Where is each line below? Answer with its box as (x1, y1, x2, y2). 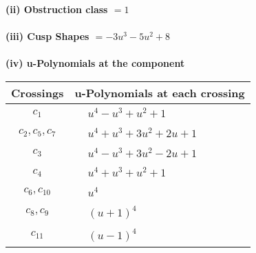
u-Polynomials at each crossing (74, 84, 245, 101)
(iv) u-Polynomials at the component (6, 56, 185, 70)
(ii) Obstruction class (6, 2, 108, 16)
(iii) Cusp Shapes (6, 29, 89, 43)
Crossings (11, 84, 64, 101)
